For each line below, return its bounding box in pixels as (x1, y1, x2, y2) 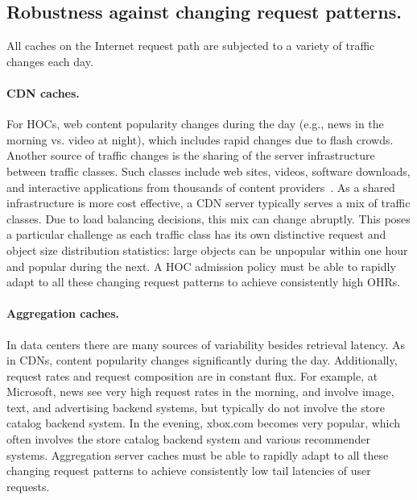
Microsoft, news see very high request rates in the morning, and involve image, (6, 383, 394, 400)
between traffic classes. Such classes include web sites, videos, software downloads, (6, 162, 411, 179)
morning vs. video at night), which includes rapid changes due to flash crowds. (6, 131, 394, 148)
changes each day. (6, 52, 93, 69)
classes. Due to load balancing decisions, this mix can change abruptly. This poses (6, 210, 411, 227)
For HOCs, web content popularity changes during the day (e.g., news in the (6, 115, 384, 132)
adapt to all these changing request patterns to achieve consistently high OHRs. (6, 273, 401, 290)
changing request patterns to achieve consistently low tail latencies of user (6, 462, 371, 479)
